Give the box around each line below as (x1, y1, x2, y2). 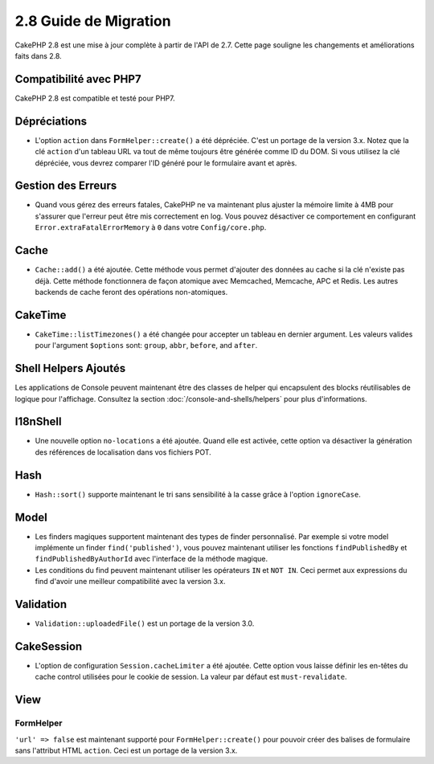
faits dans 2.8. (14, 51, 62, 60)
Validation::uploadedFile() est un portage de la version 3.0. (35, 619, 255, 628)
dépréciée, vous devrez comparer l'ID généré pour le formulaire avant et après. (35, 157, 297, 168)
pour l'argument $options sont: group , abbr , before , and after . (35, 341, 258, 350)
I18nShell (14, 415, 62, 429)
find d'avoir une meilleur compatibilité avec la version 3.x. (35, 577, 226, 586)
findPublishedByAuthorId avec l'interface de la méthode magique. (35, 554, 268, 564)
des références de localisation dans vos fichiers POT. (35, 447, 212, 457)
